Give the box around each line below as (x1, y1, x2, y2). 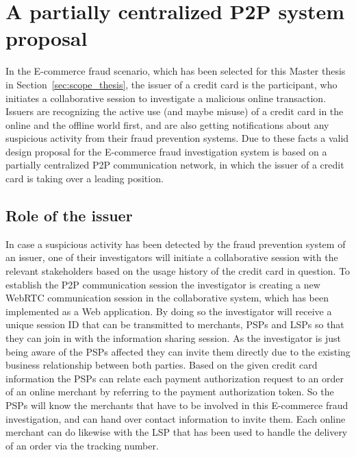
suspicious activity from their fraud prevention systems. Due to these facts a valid (5, 131, 349, 145)
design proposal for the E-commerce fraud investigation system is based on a (5, 144, 327, 158)
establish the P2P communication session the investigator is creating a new (5, 277, 320, 291)
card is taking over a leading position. (5, 171, 164, 186)
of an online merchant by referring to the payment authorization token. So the (5, 384, 334, 399)
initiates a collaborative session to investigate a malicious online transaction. (5, 90, 327, 105)
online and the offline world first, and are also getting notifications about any (5, 117, 329, 132)
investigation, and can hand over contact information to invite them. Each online (5, 411, 346, 425)
